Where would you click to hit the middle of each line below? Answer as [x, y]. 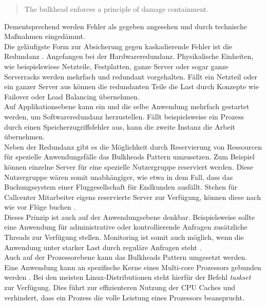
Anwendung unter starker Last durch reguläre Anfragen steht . [103, 247]
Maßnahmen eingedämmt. [45, 36]
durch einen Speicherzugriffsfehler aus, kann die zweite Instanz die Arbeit [120, 126]
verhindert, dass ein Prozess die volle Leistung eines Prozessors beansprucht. [124, 297]
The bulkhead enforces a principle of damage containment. [117, 9]
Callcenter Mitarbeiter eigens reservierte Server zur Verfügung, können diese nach [132, 197]
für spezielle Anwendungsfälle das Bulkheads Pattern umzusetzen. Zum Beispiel [129, 157]
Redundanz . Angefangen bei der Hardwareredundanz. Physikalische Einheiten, [129, 56]
